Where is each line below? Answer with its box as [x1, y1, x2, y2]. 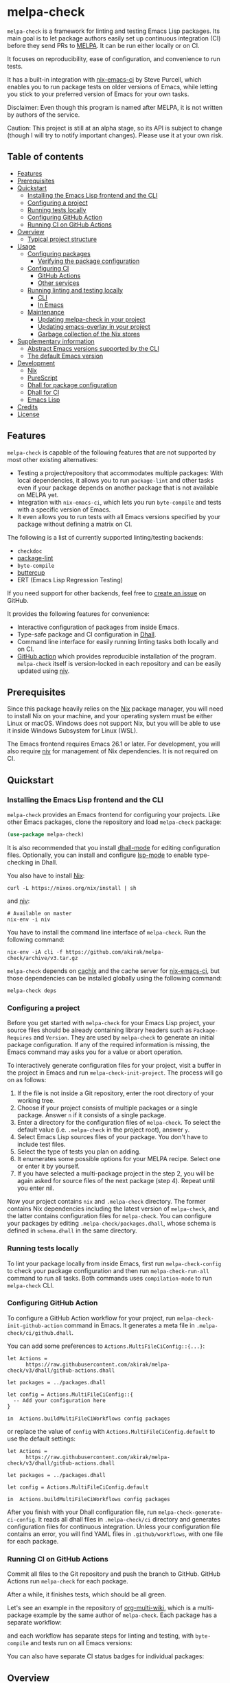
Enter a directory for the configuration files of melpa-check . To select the [16, 1119, 221, 1127]
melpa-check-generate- [157, 1509, 223, 1516]
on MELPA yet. [16, 490, 59, 499]
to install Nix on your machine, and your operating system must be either [7, 712, 213, 720]
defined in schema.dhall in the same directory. [7, 1226, 137, 1235]
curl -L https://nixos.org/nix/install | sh [7, 884, 137, 891]
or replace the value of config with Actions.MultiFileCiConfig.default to [7, 1427, 216, 1435]
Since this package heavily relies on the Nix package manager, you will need [7, 705, 224, 713]
